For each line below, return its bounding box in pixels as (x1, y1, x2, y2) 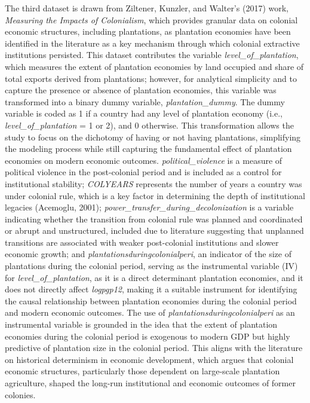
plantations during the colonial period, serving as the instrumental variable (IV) (5, 259, 298, 272)
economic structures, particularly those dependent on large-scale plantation (5, 365, 280, 377)
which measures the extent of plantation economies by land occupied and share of (5, 60, 304, 72)
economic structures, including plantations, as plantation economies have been (5, 25, 291, 38)
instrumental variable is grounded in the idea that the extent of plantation (5, 318, 278, 331)
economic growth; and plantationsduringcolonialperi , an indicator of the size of (5, 248, 291, 260)
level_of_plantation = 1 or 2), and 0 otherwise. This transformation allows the (5, 118, 294, 131)
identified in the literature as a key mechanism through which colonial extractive (5, 36, 300, 49)
